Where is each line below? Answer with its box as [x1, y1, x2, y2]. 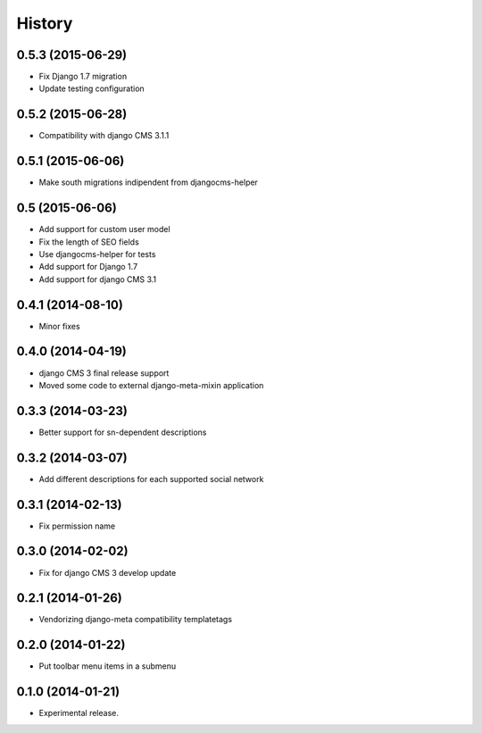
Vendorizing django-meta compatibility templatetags [38, 614, 232, 625]
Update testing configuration [38, 83, 145, 94]
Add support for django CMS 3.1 [38, 273, 156, 285]
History [16, 13, 73, 33]
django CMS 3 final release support [38, 367, 170, 379]
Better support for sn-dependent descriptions [38, 427, 207, 437]
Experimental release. [38, 708, 120, 719]
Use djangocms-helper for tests [38, 248, 156, 259]
